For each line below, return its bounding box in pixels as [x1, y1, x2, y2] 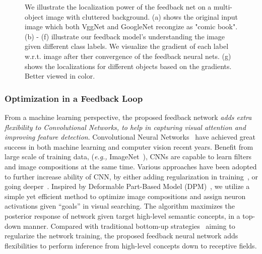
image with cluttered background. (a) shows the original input [45, 11, 238, 22]
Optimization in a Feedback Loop [5, 92, 143, 104]
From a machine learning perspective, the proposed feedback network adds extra [5, 111, 252, 122]
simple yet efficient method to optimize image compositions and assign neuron [5, 190, 246, 201]
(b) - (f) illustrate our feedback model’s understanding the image [25, 31, 225, 41]
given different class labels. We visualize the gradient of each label [25, 41, 229, 51]
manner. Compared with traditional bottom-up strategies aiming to [23, 220, 235, 231]
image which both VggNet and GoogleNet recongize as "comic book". [25, 21, 238, 32]
